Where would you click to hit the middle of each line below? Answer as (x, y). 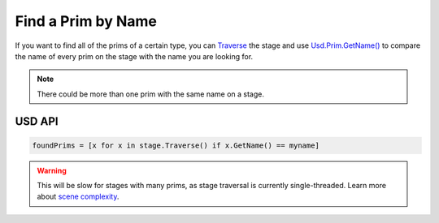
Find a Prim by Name (86, 21)
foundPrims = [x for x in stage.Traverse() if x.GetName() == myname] (176, 145)
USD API (37, 121)
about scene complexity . (78, 197)
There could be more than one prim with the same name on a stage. (150, 94)
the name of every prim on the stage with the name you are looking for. (134, 56)
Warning (52, 170)
